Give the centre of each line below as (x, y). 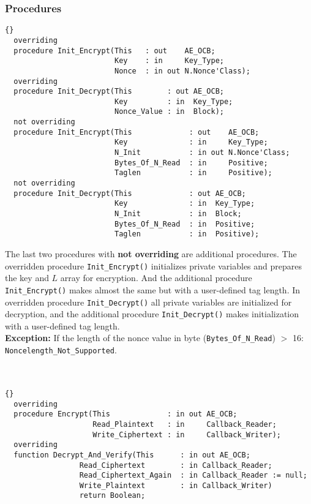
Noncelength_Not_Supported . (61, 350)
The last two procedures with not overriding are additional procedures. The (151, 254)
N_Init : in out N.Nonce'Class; (202, 153)
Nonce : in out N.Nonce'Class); (182, 71)
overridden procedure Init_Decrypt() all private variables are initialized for (148, 302)
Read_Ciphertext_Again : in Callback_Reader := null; (193, 476)
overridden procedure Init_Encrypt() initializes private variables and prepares (154, 265)
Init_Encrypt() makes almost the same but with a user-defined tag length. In (153, 289)
